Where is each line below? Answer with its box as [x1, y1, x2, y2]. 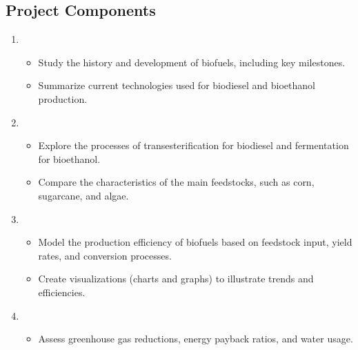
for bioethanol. [38, 151, 101, 166]
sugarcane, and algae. [38, 188, 129, 202]
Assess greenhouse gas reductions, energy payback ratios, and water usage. [38, 331, 353, 346]
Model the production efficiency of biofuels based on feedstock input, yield [38, 235, 352, 249]
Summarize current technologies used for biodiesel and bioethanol [38, 78, 315, 93]
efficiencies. [38, 284, 86, 299]
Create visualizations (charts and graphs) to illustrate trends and [38, 271, 314, 286]
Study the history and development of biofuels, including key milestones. [38, 55, 346, 69]
